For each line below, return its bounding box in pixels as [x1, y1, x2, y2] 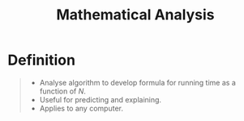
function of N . [39, 86, 87, 96]
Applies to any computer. [39, 103, 123, 113]
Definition [7, 51, 76, 69]
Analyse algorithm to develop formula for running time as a [39, 77, 237, 87]
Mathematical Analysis [56, 6, 215, 24]
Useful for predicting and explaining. [39, 94, 162, 104]
